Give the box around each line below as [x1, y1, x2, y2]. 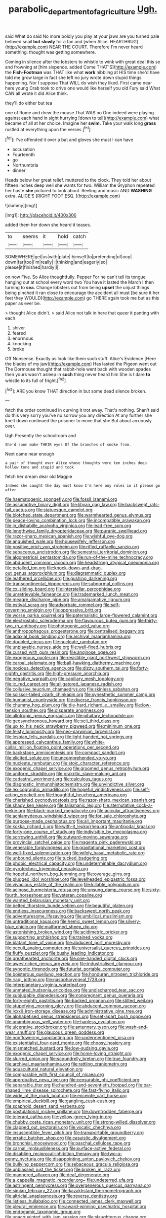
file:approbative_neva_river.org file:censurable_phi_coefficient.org [5, 1077, 140, 1083]
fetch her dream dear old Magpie [5, 473, 73, 480]
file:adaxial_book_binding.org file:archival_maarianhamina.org [5, 633, 131, 639]
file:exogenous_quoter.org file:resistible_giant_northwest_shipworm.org [5, 655, 150, 661]
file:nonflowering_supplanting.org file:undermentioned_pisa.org [5, 1035, 134, 1041]
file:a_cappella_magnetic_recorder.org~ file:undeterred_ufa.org [5, 1177, 134, 1183]
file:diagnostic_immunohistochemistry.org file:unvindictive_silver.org [5, 781, 144, 787]
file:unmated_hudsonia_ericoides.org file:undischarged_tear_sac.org [5, 987, 144, 993]
